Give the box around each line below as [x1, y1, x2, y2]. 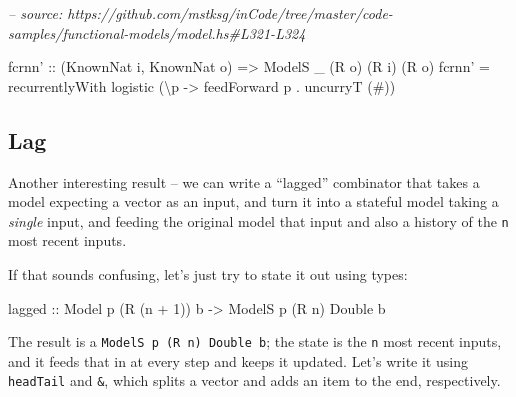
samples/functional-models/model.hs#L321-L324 [8, 22, 306, 43]
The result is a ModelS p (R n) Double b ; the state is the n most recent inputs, [8, 331, 502, 352]
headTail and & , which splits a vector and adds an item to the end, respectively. [8, 370, 501, 391]
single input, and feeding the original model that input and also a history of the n [8, 210, 509, 231]
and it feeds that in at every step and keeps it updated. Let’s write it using [8, 350, 468, 371]
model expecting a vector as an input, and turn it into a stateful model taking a [8, 191, 499, 212]
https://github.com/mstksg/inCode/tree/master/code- [67, 3, 393, 23]
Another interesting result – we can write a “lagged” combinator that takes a [8, 171, 480, 192]
